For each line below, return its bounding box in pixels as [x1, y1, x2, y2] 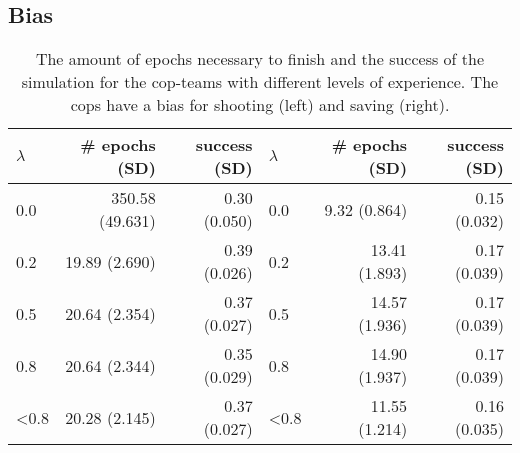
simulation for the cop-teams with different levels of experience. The [21, 70, 499, 94]
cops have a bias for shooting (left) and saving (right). [70, 93, 450, 117]
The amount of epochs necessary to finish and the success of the [35, 47, 485, 71]
